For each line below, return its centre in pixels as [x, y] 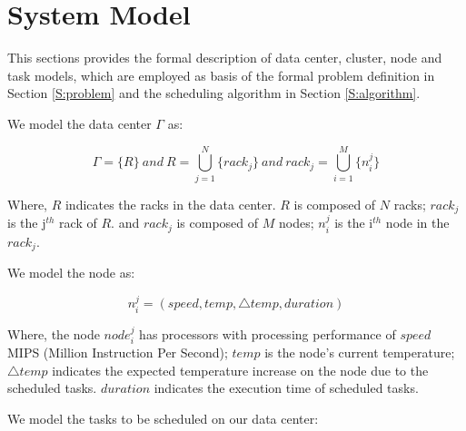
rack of [78, 223]
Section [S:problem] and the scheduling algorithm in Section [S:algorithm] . [214, 93]
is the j [27, 223]
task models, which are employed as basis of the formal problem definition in [221, 75]
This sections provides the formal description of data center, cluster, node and [225, 58]
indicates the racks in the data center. [170, 204]
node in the [417, 223]
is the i [354, 223]
